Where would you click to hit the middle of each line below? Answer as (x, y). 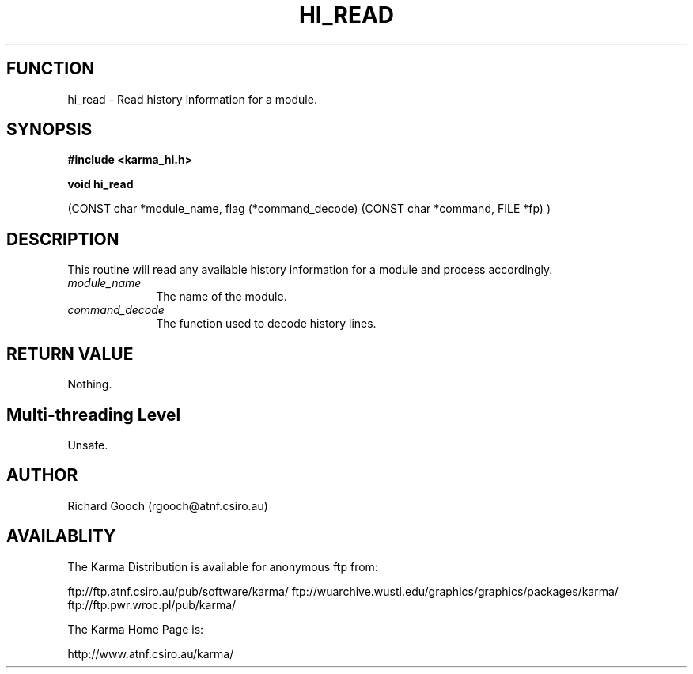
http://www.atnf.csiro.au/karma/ (151, 653)
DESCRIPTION (63, 239)
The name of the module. (222, 297)
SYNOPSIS (49, 130)
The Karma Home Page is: (136, 629)
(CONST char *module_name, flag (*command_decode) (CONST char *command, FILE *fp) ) (309, 209)
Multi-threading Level (94, 415)
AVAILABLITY (61, 536)
